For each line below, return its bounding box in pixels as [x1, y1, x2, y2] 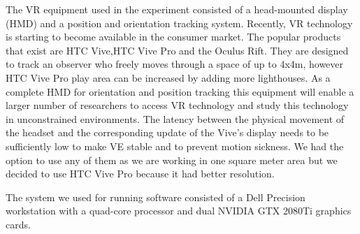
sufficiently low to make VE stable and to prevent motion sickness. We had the [6, 138, 344, 153]
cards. [6, 217, 31, 231]
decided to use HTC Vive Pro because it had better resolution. [6, 166, 275, 181]
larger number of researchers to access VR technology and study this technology [6, 98, 349, 112]
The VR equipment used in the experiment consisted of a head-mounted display [6, 2, 348, 16]
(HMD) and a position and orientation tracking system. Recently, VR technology [6, 15, 353, 30]
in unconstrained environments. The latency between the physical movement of [6, 111, 345, 126]
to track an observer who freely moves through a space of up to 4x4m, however [6, 57, 344, 71]
